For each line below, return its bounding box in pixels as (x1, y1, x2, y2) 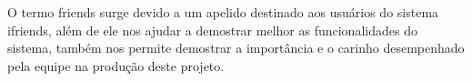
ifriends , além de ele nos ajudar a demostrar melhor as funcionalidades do (7, 20, 417, 39)
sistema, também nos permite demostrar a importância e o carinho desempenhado (7, 38, 465, 57)
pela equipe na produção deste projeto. (7, 56, 225, 75)
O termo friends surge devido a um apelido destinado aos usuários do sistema (7, 3, 439, 21)
